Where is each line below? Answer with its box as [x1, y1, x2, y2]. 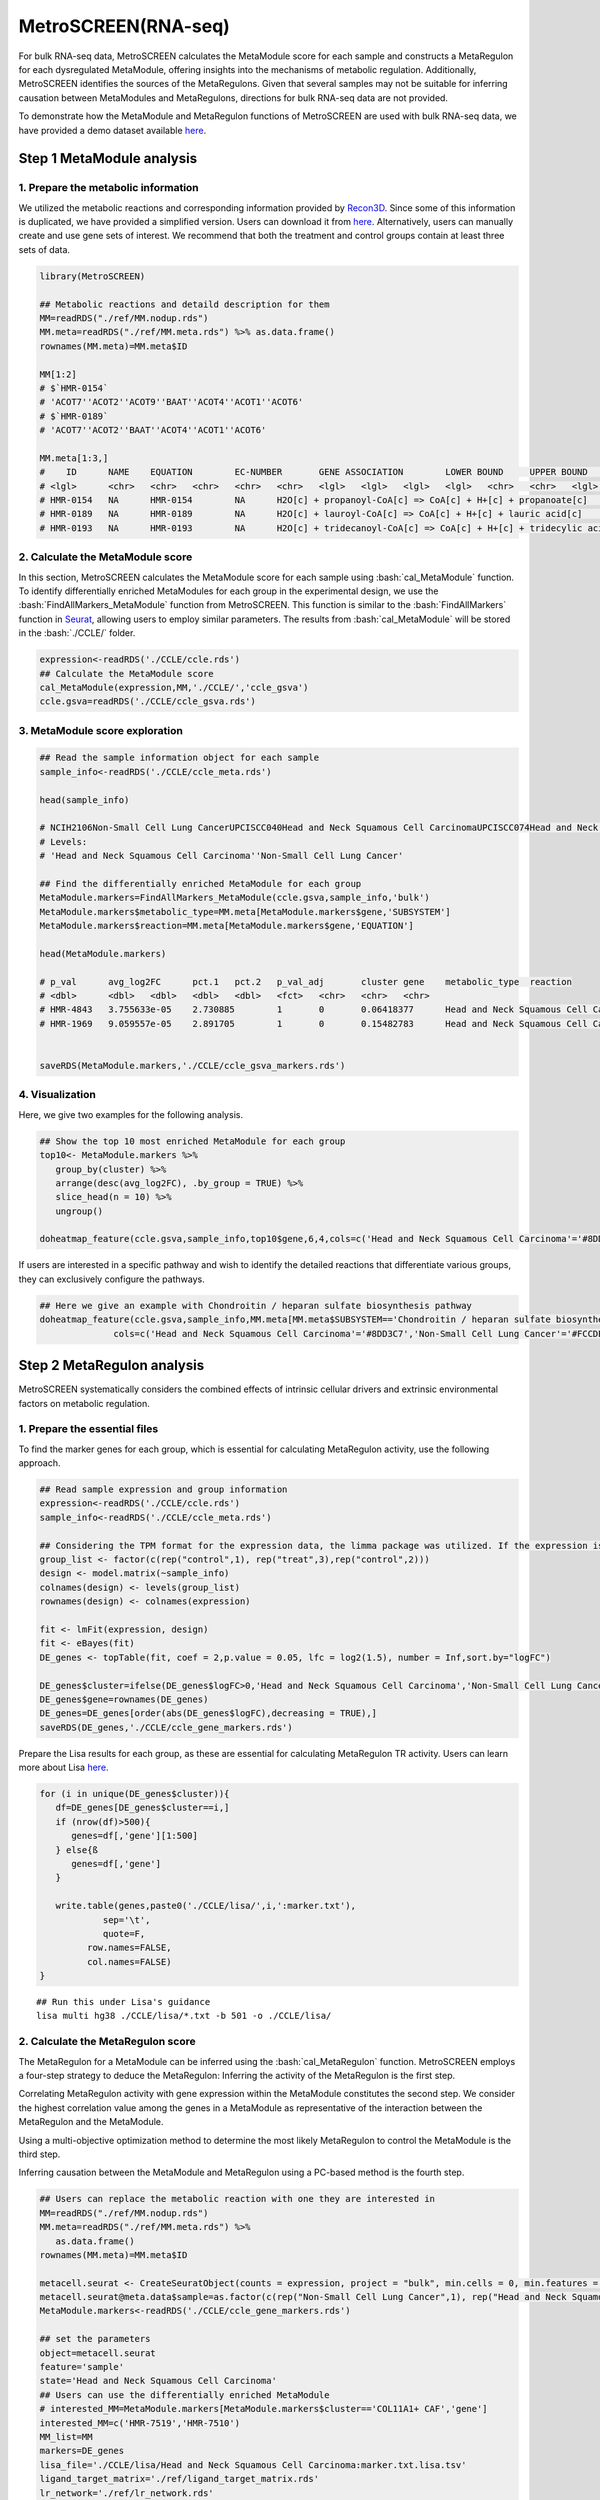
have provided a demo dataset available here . [18, 124, 207, 136]
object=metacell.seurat [39, 2347, 157, 2359]
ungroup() [55, 1205, 104, 1217]
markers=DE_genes [39, 2445, 125, 2457]
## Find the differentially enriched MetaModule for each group [39, 878, 362, 889]
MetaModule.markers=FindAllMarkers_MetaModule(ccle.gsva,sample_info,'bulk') [39, 892, 430, 904]
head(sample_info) [39, 794, 130, 805]
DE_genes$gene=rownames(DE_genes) [39, 1693, 209, 1705]
